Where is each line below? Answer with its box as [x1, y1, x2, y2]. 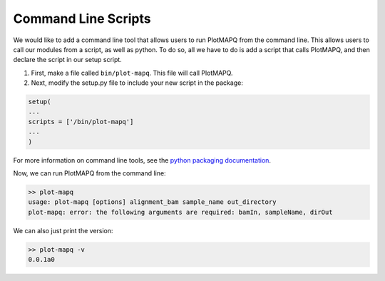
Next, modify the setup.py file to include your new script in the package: [31, 78, 244, 87]
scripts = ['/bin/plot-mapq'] [28, 118, 134, 126]
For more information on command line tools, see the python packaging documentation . [13, 155, 271, 164]
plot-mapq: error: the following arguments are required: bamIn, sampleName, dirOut [28, 208, 333, 216]
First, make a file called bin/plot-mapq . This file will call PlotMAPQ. [31, 68, 233, 77]
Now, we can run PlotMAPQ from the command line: [13, 169, 167, 178]
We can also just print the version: [13, 226, 113, 235]
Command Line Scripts [13, 11, 151, 26]
